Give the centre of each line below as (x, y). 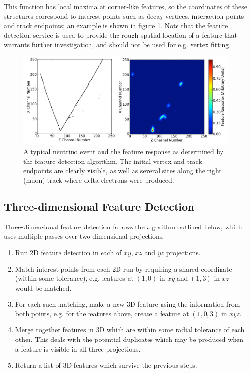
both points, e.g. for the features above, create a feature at (102, 313)
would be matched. (43, 287)
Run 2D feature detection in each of (68, 252)
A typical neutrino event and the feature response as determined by (124, 152)
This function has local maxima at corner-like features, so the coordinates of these (126, 6)
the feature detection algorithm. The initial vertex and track (113, 161)
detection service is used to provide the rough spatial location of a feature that (120, 35)
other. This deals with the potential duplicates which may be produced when (129, 339)
